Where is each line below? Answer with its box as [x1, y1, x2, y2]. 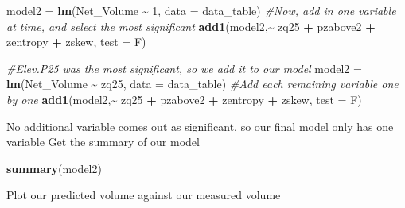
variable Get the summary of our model [6, 133, 200, 150]
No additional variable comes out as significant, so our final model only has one [6, 117, 394, 134]
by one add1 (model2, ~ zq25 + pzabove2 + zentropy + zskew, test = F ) [6, 91, 362, 107]
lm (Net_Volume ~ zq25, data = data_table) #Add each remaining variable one [6, 75, 399, 92]
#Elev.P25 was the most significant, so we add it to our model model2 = [6, 60, 362, 76]
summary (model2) [6, 160, 102, 176]
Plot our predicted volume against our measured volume [6, 187, 281, 203]
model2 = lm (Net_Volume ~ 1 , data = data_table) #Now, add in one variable [6, 2, 396, 18]
